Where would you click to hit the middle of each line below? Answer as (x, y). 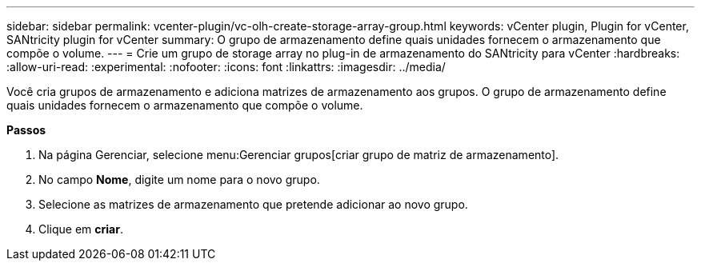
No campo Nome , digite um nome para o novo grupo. (179, 179)
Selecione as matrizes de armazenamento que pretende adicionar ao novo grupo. (253, 204)
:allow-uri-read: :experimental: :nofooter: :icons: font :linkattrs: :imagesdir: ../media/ (226, 67)
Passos (26, 130)
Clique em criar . (81, 229)
